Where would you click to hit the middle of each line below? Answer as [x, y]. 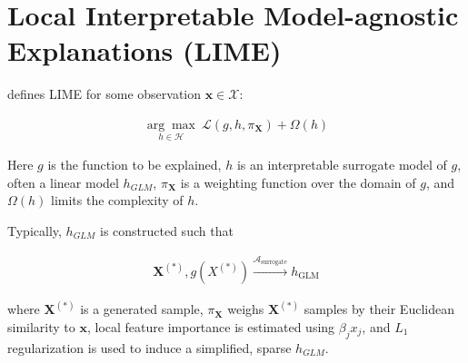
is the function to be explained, [134, 165]
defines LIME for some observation [105, 94]
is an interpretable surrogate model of [342, 165]
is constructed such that [166, 230]
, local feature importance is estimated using [211, 327]
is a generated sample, [142, 309]
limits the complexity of [117, 200]
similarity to [41, 327]
